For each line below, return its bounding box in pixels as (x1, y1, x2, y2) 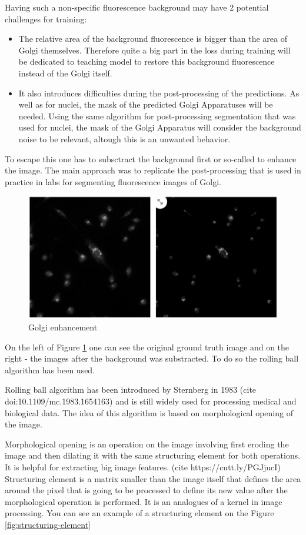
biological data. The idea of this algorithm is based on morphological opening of (5, 406, 293, 419)
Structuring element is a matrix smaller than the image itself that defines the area (5, 472, 301, 484)
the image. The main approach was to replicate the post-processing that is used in (5, 164, 301, 176)
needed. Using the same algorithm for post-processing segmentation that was (18, 109, 296, 122)
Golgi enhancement (28, 321, 98, 333)
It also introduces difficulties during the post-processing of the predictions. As (18, 86, 300, 99)
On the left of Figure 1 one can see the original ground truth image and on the (5, 340, 290, 353)
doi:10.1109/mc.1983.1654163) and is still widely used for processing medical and (5, 394, 297, 407)
